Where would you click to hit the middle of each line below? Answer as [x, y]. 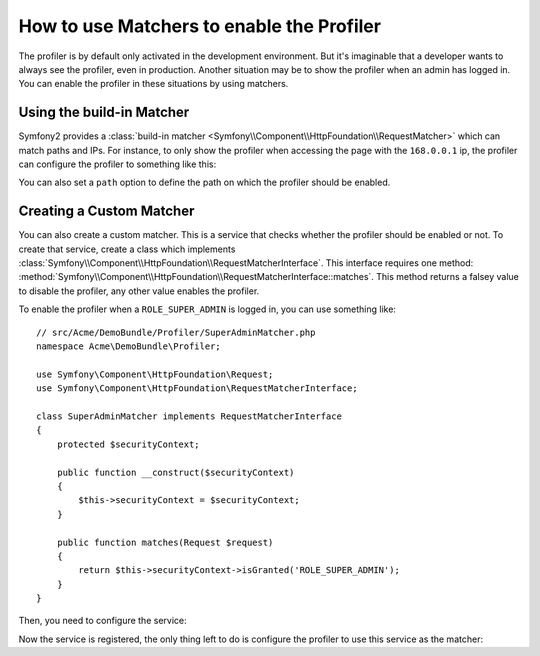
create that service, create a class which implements [127, 249]
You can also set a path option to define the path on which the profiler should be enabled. [204, 182]
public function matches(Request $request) [165, 542]
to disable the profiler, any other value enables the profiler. [139, 291]
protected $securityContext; [128, 444]
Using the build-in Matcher [104, 112]
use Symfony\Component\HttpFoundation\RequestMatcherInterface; [197, 388]
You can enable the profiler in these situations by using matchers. [153, 84]
